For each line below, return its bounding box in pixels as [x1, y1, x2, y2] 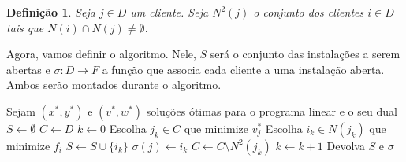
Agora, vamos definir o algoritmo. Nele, [6, 46, 196, 62]
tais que [6, 19, 44, 35]
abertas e [6, 61, 50, 77]
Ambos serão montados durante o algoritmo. [6, 76, 222, 93]
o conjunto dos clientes [253, 4, 364, 20]
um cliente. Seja [130, 4, 209, 20]
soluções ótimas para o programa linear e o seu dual [146, 102, 397, 119]
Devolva [326, 137, 365, 153]
